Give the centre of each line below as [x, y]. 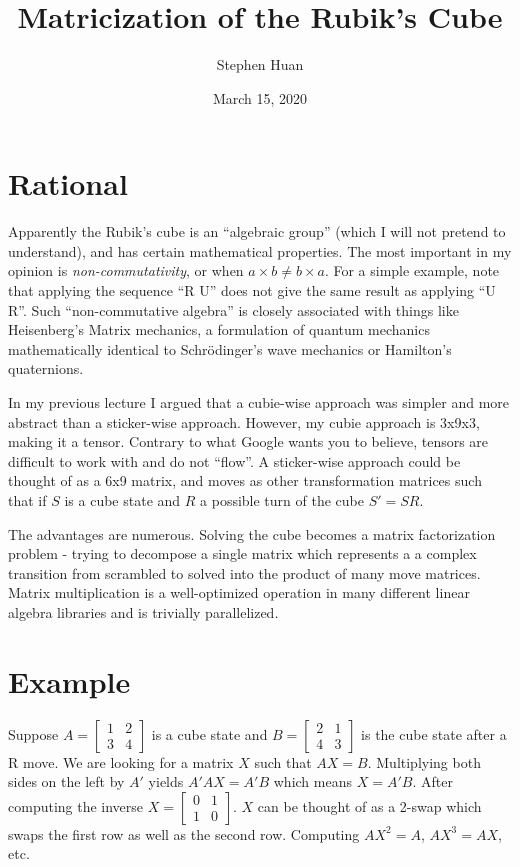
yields [166, 781]
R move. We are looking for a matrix [121, 761]
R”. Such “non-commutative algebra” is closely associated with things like [233, 309]
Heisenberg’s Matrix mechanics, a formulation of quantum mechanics [219, 329]
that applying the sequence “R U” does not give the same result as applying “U [252, 290]
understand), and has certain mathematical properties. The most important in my [260, 250]
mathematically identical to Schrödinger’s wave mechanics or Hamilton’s [230, 348]
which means [312, 781]
